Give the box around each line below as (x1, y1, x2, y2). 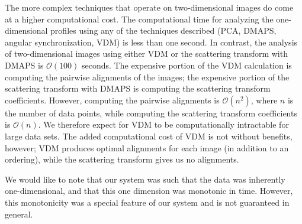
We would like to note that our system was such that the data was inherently (5, 173, 285, 185)
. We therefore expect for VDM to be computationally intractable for (38, 118, 289, 131)
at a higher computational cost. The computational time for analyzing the (5, 12, 274, 25)
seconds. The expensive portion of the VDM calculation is (82, 59, 292, 71)
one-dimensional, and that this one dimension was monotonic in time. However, (5, 184, 293, 197)
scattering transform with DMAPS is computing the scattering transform (5, 82, 271, 95)
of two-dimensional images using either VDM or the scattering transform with (5, 47, 288, 60)
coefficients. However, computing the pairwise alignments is (5, 93, 220, 106)
